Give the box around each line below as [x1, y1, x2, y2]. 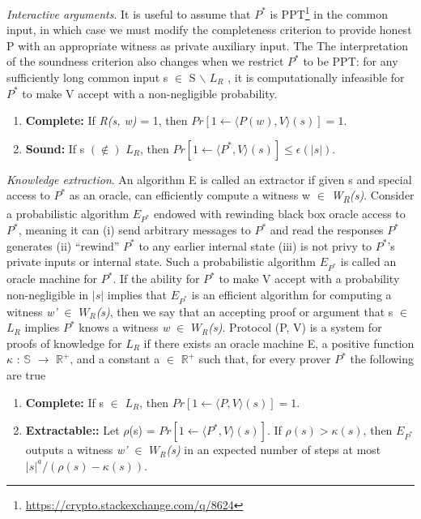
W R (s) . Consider [331, 187, 415, 206]
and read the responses [270, 221, 384, 238]
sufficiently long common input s [6, 69, 168, 86]
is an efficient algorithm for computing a [191, 285, 392, 302]
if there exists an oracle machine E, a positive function [143, 334, 415, 351]
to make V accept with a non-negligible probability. [22, 84, 278, 101]
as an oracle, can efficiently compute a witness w [69, 187, 311, 204]
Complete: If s [25, 393, 104, 410]
